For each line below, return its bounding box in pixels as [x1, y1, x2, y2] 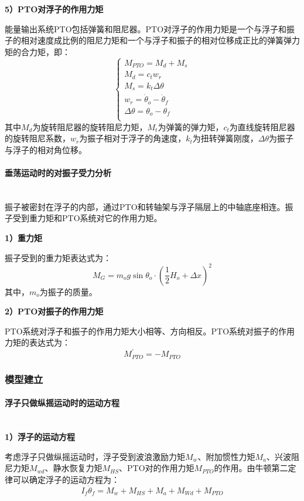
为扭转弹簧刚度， [192, 132, 258, 144]
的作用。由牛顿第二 [214, 462, 288, 474]
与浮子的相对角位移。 [5, 143, 87, 155]
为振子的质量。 [39, 285, 97, 297]
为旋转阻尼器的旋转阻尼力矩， [32, 120, 148, 133]
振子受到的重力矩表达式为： [5, 251, 111, 263]
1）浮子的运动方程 [5, 431, 76, 443]
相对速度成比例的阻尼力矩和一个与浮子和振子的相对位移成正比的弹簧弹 [21, 34, 292, 46]
